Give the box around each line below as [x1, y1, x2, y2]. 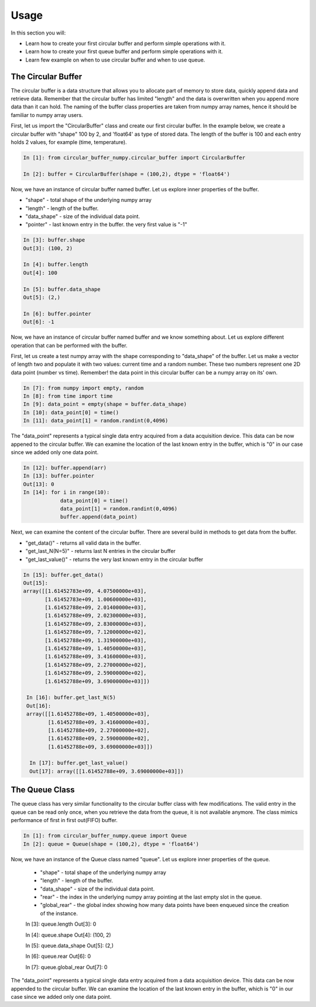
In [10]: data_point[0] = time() [23, 409, 119, 415]
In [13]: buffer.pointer [23, 473, 95, 479]
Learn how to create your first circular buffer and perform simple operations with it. [25, 40, 226, 47]
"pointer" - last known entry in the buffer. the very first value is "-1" [25, 221, 187, 228]
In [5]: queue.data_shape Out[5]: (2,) [25, 942, 114, 949]
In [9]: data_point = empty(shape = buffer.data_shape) [23, 401, 187, 408]
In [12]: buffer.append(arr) [23, 465, 107, 471]
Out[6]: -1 [23, 319, 54, 325]
